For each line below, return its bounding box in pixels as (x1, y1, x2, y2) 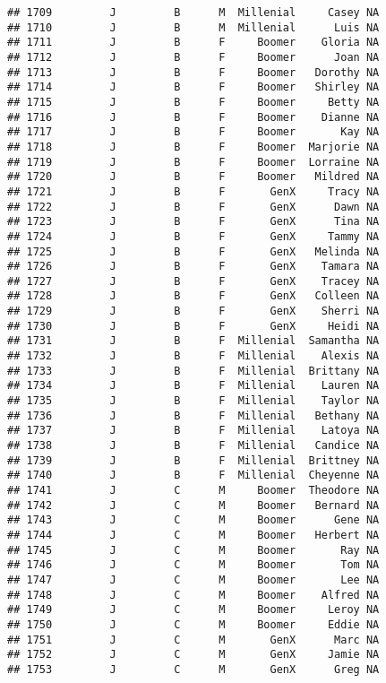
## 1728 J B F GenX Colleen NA (7, 290, 380, 303)
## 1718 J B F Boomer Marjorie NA (7, 140, 380, 153)
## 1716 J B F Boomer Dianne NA (7, 110, 380, 124)
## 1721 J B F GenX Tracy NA (7, 185, 380, 198)
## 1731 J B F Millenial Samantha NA (7, 334, 380, 348)
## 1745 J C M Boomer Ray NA (7, 543, 380, 557)
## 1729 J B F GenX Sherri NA (7, 305, 380, 318)
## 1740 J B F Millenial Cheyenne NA (7, 469, 380, 482)
